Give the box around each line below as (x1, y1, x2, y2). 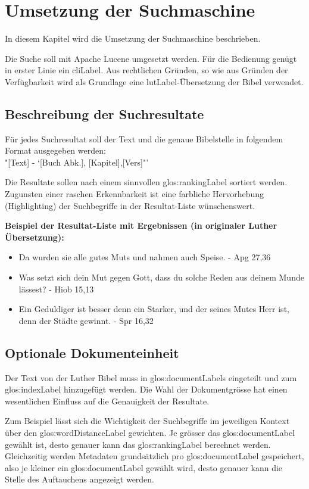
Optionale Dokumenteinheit (5, 343, 179, 362)
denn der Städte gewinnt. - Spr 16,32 (18, 314, 154, 326)
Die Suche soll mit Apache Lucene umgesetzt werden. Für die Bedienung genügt (5, 52, 297, 64)
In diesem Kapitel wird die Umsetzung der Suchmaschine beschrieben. (5, 32, 261, 45)
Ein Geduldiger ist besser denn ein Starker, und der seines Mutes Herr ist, (18, 303, 289, 315)
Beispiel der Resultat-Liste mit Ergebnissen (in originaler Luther (5, 219, 277, 232)
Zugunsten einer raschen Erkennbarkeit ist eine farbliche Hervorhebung (5, 188, 264, 200)
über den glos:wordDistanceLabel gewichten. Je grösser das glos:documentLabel (5, 426, 295, 438)
